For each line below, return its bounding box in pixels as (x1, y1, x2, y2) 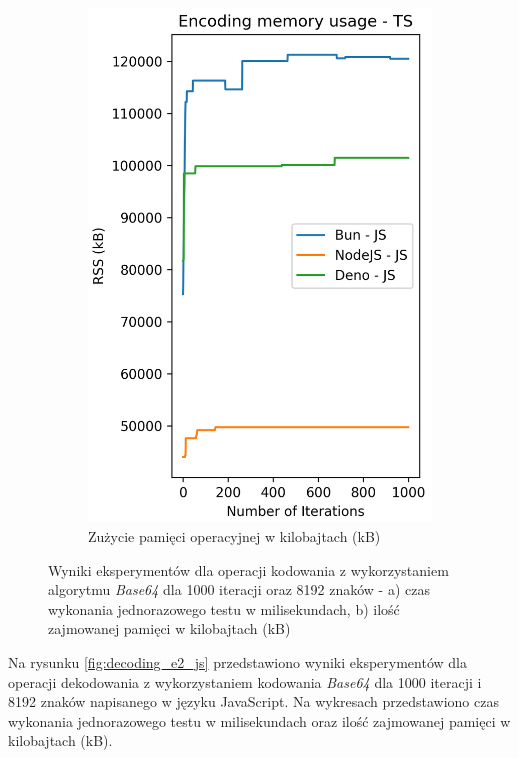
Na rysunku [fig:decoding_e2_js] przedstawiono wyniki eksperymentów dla (8, 652, 467, 673)
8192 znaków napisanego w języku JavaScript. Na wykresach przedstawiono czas (8, 691, 499, 712)
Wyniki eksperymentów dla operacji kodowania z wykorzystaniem (48, 559, 449, 580)
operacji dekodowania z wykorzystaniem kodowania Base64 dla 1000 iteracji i (8, 671, 482, 692)
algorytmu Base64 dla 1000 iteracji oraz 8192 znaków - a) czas (48, 579, 430, 600)
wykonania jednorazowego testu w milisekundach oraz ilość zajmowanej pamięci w (8, 710, 511, 731)
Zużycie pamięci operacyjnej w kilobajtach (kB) (88, 526, 381, 547)
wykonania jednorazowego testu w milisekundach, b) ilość (48, 598, 400, 619)
